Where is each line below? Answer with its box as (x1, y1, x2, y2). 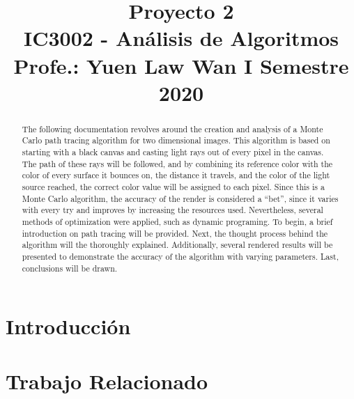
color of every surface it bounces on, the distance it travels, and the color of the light (22, 169, 330, 181)
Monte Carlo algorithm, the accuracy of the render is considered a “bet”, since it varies (22, 192, 339, 204)
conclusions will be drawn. (22, 262, 118, 274)
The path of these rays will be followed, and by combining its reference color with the (22, 157, 333, 169)
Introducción (6, 312, 131, 341)
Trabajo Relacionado (6, 366, 208, 395)
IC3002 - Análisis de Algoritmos (23, 24, 339, 52)
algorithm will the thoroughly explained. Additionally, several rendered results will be (22, 239, 333, 251)
